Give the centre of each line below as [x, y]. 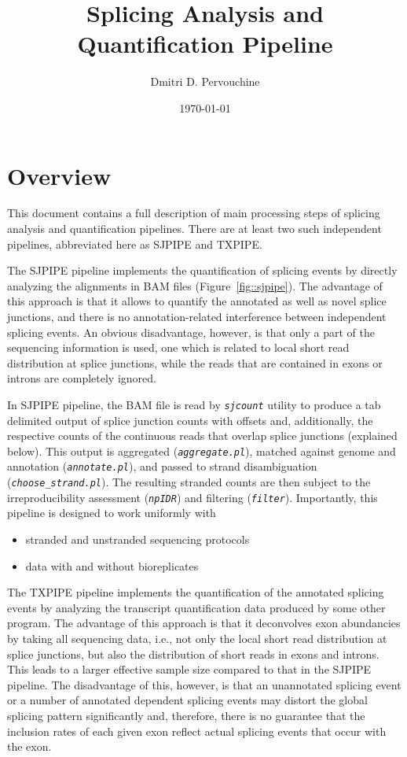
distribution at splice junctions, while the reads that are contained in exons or [195, 362]
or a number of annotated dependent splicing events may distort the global [187, 700]
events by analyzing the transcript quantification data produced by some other [196, 607]
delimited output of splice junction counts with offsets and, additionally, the [190, 420]
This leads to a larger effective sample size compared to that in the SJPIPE [189, 669]
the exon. [29, 746]
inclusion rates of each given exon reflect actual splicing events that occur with [197, 731]
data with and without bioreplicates [112, 565]
